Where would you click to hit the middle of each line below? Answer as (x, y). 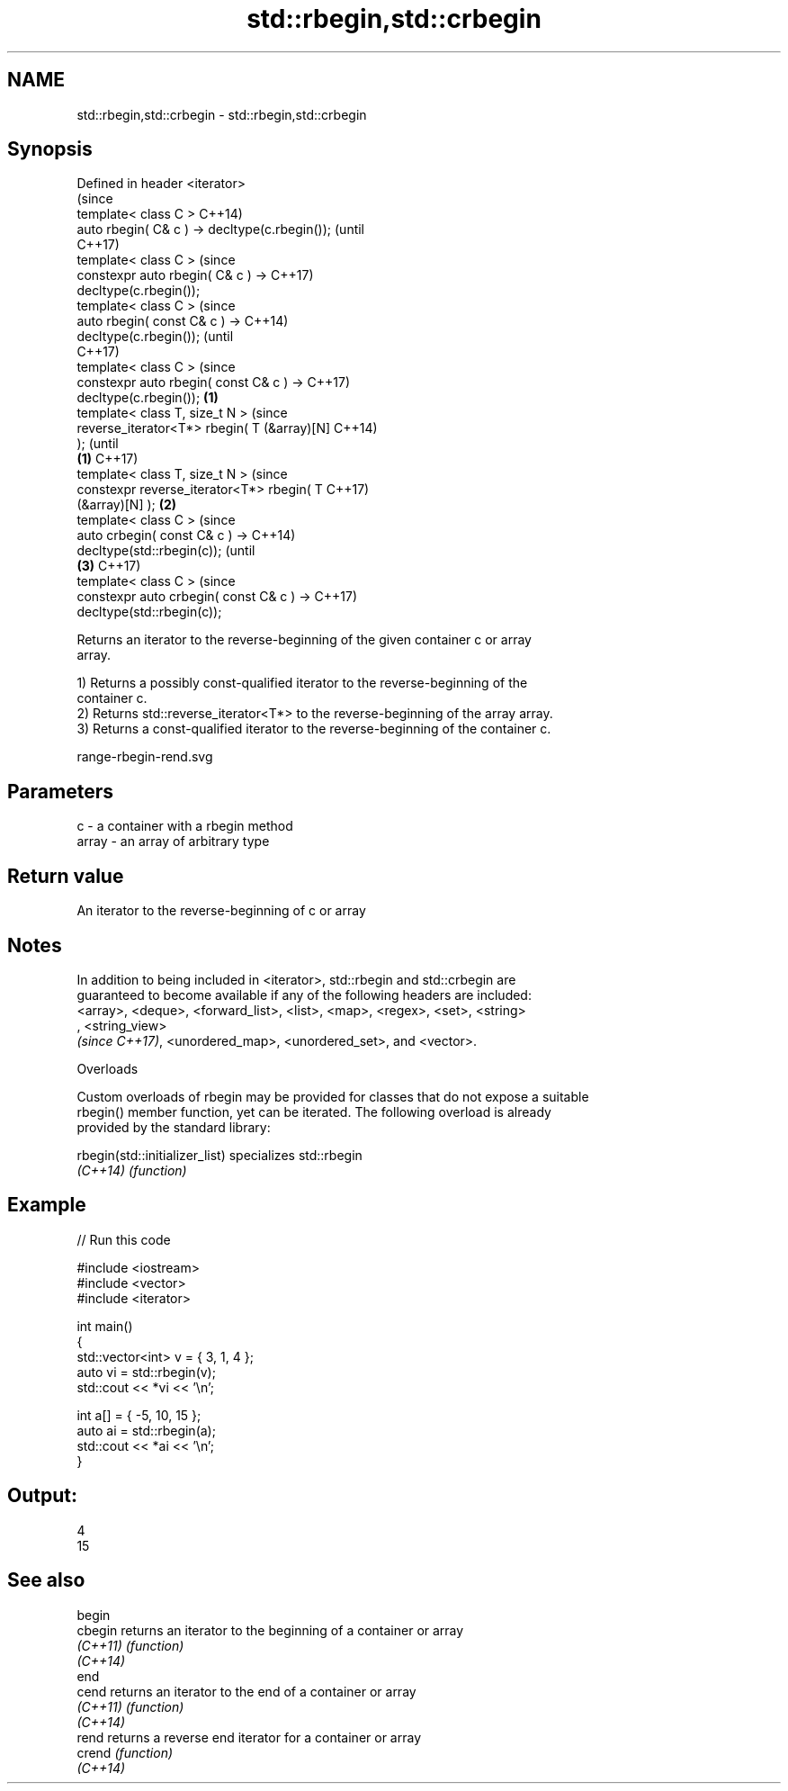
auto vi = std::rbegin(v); (146, 1372)
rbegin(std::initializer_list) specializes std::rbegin (219, 1155)
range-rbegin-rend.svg (145, 757)
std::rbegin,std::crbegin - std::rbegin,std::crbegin (222, 114)
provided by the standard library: (174, 1127)
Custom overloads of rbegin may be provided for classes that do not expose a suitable (333, 1096)
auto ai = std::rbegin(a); (146, 1430)
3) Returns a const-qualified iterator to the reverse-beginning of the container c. (314, 729)
